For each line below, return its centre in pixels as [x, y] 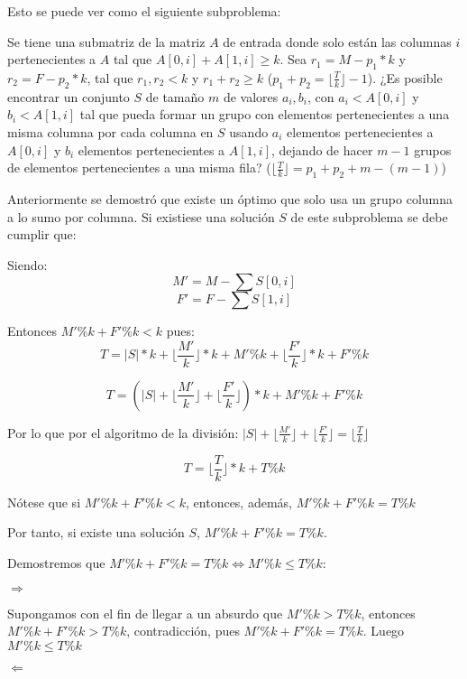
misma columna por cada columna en [110, 131]
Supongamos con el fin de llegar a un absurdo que [145, 613]
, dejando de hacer [322, 149]
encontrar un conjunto [69, 96]
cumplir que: [42, 234]
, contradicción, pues [183, 631]
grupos [433, 149]
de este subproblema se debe [369, 216]
